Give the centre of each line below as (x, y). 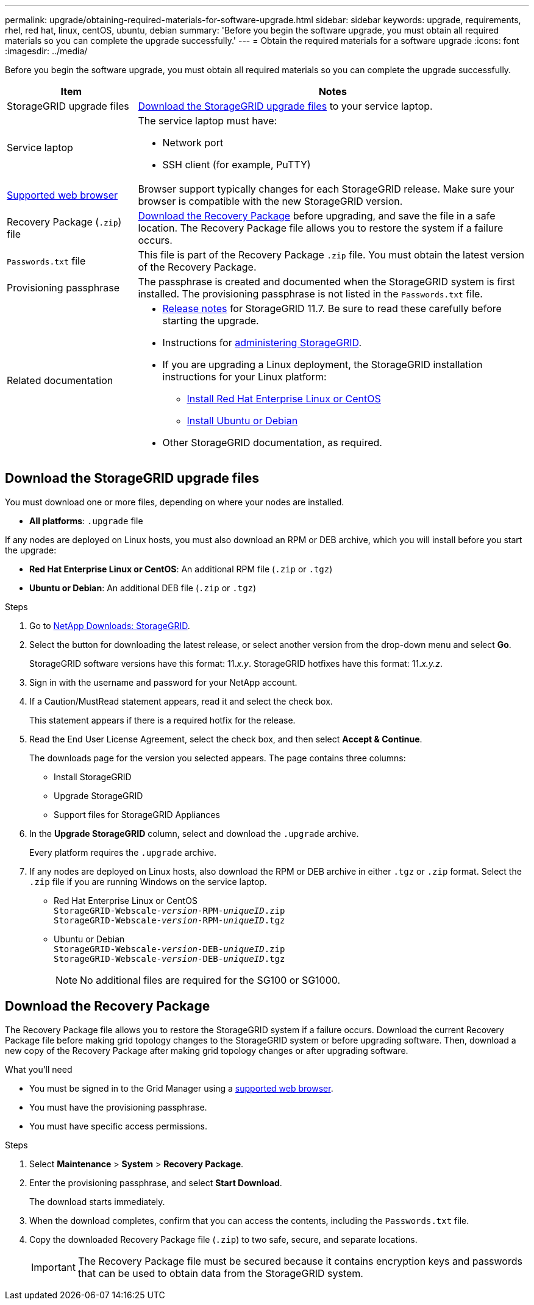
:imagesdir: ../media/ (46, 51)
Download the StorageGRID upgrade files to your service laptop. (285, 106)
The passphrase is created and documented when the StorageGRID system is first (326, 282)
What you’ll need (39, 1069)
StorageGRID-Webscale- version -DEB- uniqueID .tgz (169, 958)
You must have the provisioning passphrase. (118, 1107)
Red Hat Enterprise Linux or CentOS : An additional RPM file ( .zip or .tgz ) (181, 569)
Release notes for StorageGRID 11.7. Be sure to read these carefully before (332, 308)
